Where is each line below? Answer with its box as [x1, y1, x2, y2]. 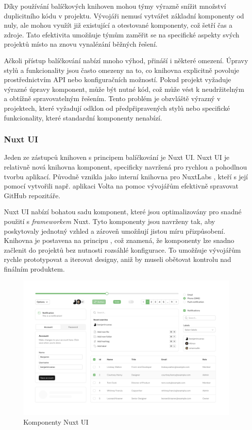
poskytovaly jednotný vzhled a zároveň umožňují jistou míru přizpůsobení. [4, 225, 225, 236]
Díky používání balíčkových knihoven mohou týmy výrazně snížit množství [4, 1, 226, 11]
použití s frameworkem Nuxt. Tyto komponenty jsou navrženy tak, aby [4, 216, 215, 226]
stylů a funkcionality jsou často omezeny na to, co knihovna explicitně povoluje [4, 65, 239, 75]
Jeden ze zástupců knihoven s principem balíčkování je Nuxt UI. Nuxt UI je [4, 152, 230, 162]
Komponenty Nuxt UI [23, 416, 89, 427]
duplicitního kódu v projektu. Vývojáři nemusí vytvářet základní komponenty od [4, 10, 244, 20]
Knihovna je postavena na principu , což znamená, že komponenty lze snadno [4, 235, 235, 245]
